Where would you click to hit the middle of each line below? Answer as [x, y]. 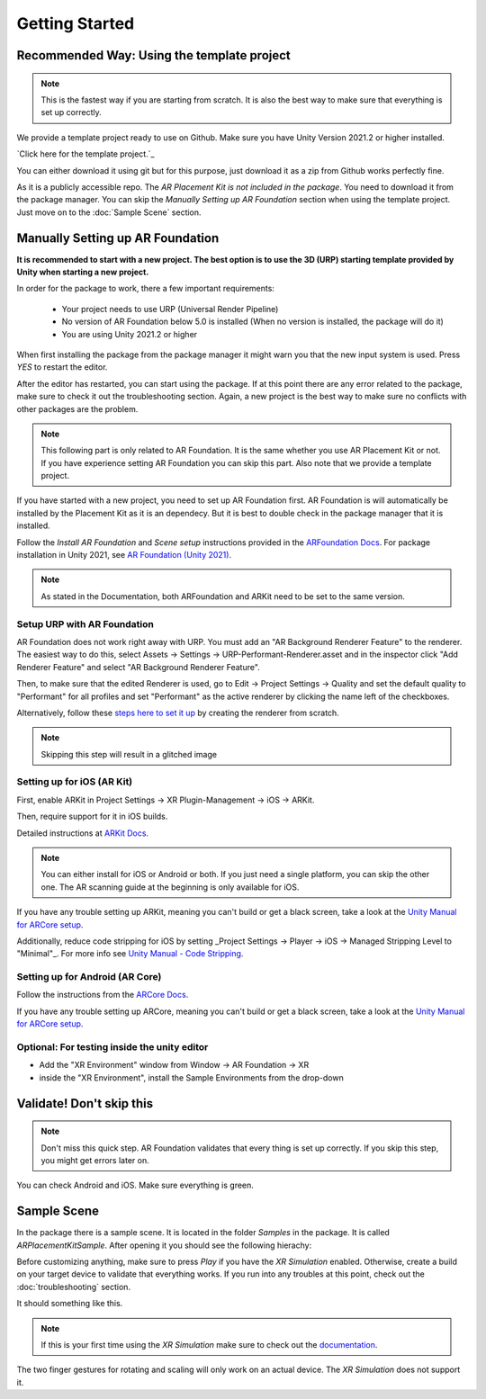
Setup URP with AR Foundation [85, 623]
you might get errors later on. [95, 1160]
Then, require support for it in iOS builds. [92, 816]
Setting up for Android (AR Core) [89, 977]
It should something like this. [70, 1304]
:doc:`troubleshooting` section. [73, 1287]
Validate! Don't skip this [85, 1103]
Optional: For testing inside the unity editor [112, 1047]
